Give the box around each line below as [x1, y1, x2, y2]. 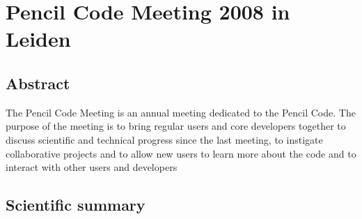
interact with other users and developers [6, 160, 178, 174]
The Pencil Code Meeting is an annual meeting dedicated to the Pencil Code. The [6, 105, 356, 119]
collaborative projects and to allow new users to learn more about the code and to [6, 146, 356, 160]
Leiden [6, 24, 71, 53]
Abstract [6, 72, 70, 93]
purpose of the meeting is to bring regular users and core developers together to [6, 119, 346, 133]
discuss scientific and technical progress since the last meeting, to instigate [6, 132, 323, 146]
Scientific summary [6, 194, 145, 216]
